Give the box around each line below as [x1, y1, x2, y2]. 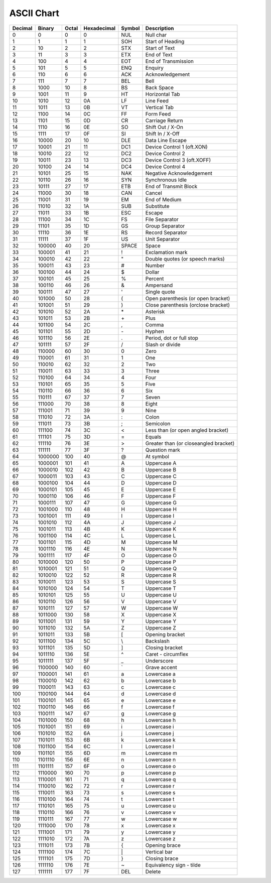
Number [145, 262, 165, 269]
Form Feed [145, 110, 171, 117]
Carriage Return [145, 117, 183, 124]
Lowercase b [145, 677, 176, 684]
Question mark [145, 446, 180, 453]
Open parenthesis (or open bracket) [145, 295, 230, 302]
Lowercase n [145, 756, 176, 763]
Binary [38, 25, 54, 32]
